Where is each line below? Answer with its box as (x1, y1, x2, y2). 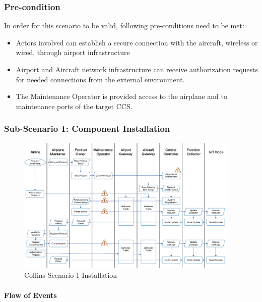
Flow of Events (4, 289, 57, 300)
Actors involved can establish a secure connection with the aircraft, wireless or (16, 37, 258, 47)
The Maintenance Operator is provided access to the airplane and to (16, 91, 228, 102)
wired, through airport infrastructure (16, 47, 130, 58)
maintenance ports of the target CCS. (16, 100, 133, 111)
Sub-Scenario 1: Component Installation (4, 122, 170, 135)
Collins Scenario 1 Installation (24, 270, 117, 280)
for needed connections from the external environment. (16, 74, 185, 84)
